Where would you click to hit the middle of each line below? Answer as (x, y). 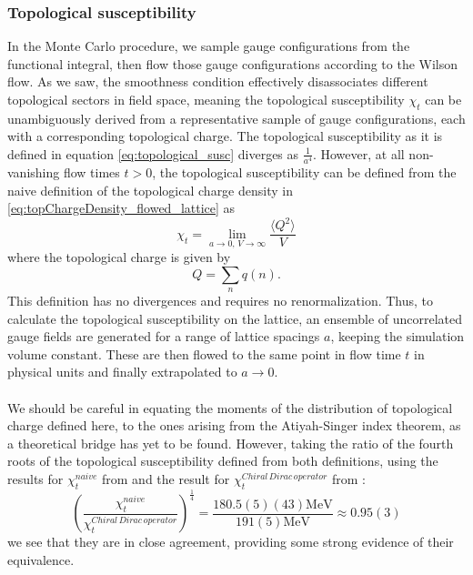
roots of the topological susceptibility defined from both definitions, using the (223, 461)
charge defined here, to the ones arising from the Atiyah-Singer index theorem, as (234, 425)
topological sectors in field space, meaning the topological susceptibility (206, 99)
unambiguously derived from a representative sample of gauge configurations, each (236, 118)
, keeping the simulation (398, 336)
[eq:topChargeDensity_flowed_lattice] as (121, 208)
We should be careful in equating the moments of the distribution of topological (230, 407)
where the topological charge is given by (119, 257)
